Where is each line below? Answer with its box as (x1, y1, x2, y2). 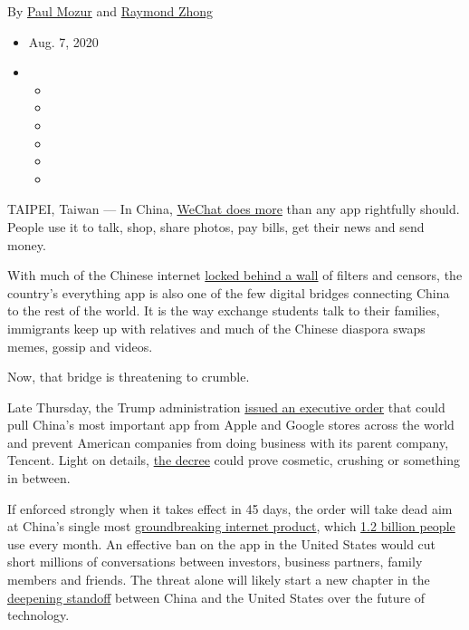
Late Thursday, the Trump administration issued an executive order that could (7, 397, 445, 416)
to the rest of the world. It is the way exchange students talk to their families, (7, 301, 440, 320)
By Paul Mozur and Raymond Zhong (7, 2, 214, 20)
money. (7, 235, 46, 254)
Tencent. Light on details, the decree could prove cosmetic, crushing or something (7, 451, 460, 470)
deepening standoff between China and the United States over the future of (7, 587, 426, 606)
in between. (7, 469, 71, 488)
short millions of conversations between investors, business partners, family (7, 552, 423, 571)
